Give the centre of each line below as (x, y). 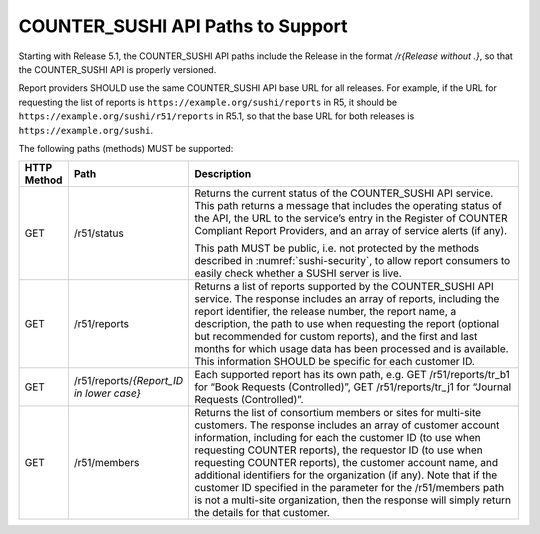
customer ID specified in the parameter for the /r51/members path (349, 488)
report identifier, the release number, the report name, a (325, 312)
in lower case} (107, 393)
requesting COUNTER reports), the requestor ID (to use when (339, 450)
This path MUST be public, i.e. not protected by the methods (337, 248)
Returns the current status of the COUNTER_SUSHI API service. (344, 193)
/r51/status (98, 233)
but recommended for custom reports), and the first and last (336, 337)
